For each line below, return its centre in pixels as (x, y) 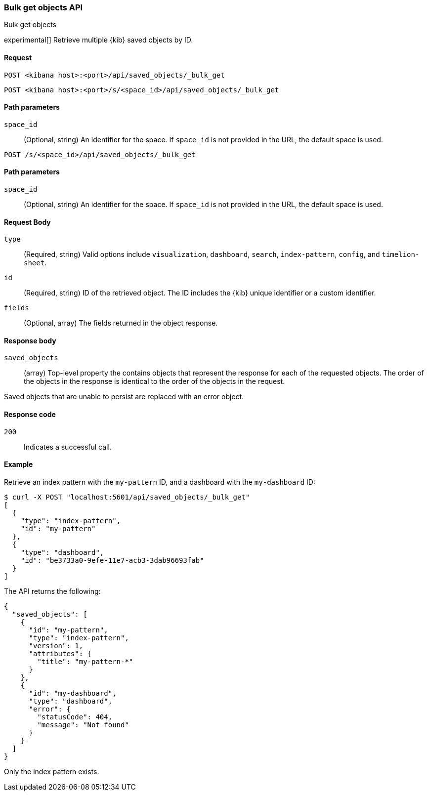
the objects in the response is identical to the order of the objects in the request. (154, 381)
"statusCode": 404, (75, 717)
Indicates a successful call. (68, 447)
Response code (30, 415)
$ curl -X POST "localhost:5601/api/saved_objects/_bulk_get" (127, 497)
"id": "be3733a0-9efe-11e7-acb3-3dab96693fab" (112, 560)
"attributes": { (60, 653)
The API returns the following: (52, 591)
